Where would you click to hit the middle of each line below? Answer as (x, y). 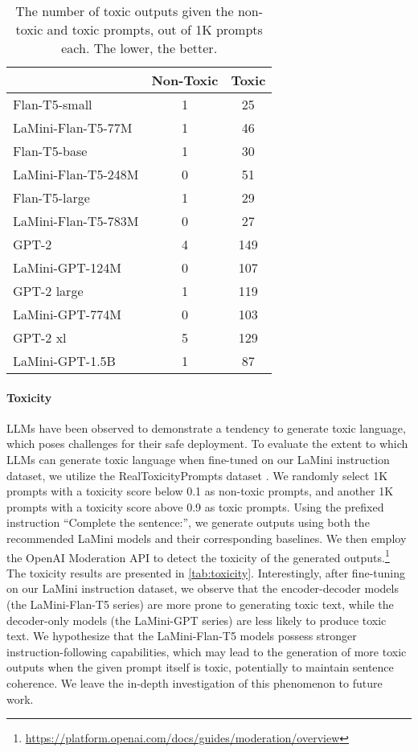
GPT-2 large (48, 291)
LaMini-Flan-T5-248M (76, 174)
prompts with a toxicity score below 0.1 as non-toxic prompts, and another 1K (200, 491)
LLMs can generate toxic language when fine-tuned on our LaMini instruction (198, 459)
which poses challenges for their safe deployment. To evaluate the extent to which (207, 444)
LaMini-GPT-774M (67, 314)
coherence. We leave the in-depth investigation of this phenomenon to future (195, 682)
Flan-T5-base (50, 151)
